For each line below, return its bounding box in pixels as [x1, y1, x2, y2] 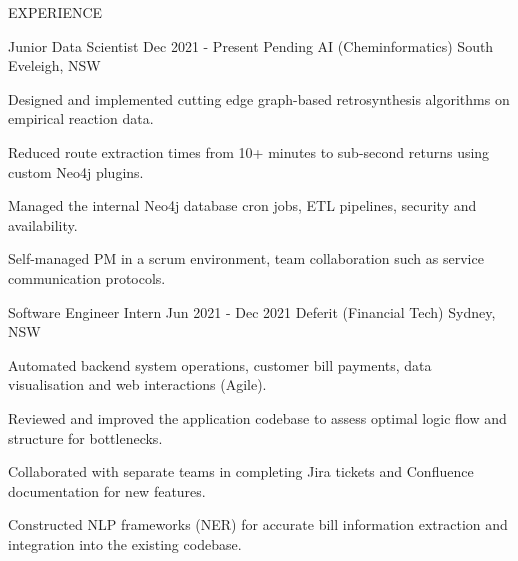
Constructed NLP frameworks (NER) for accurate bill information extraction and [8, 514, 508, 535]
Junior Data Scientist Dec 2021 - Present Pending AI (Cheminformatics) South [8, 35, 494, 56]
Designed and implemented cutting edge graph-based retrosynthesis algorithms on [8, 88, 510, 109]
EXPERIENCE [8, 2, 103, 22]
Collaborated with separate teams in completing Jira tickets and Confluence [8, 461, 474, 482]
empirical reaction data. [8, 108, 154, 129]
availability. [8, 214, 78, 235]
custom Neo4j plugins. [8, 161, 144, 182]
